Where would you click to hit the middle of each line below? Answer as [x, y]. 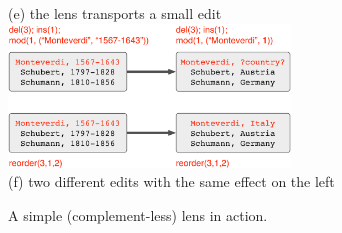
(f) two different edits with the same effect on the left [171, 181]
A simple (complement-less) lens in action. [138, 214]
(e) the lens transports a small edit [115, 13]
